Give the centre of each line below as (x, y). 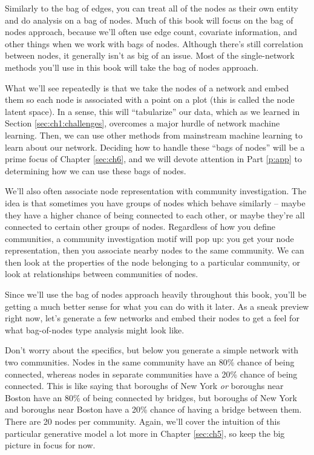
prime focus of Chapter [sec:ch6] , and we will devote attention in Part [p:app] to (153, 159)
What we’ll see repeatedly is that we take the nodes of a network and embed (147, 87)
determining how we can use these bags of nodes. (96, 170)
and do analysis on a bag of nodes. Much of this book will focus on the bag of (149, 20)
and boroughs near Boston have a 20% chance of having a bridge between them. (153, 409)
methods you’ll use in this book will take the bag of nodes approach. (132, 67)
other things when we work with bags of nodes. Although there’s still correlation (154, 43)
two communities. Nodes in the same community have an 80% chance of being (150, 362)
